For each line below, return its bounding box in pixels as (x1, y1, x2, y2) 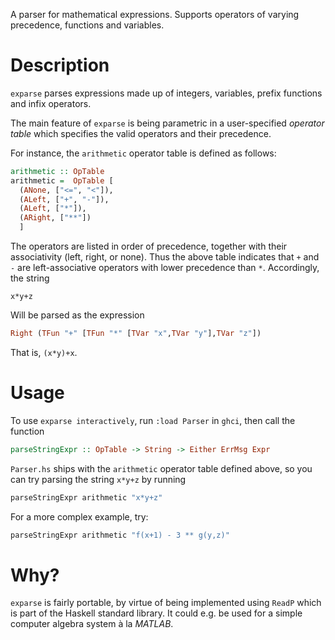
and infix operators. (10, 97, 92, 109)
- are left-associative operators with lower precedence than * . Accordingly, (10, 262, 320, 274)
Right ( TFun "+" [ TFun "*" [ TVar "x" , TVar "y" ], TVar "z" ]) (10, 329, 262, 339)
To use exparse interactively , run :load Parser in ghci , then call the (10, 414, 296, 426)
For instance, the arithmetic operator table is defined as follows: (10, 147, 277, 159)
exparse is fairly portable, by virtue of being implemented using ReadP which (10, 597, 322, 609)
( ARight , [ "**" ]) (19, 213, 92, 223)
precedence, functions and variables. (10, 19, 165, 31)
